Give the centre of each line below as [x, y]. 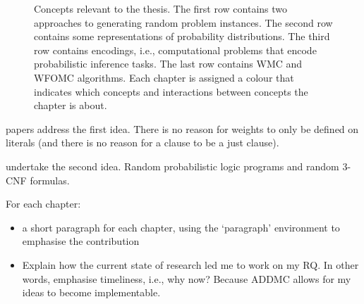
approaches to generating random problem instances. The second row [183, 22]
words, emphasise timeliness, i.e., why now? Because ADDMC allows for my [187, 278]
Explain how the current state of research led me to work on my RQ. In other [190, 264]
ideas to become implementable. [91, 292]
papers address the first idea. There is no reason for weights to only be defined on [182, 128]
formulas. [50, 180]
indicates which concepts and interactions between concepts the [171, 91]
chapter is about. [71, 105]
